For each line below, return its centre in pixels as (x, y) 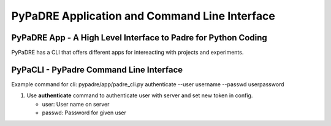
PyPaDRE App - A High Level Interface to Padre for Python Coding (139, 38)
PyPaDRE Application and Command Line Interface (143, 16)
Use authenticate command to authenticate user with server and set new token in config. (140, 95)
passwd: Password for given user (84, 113)
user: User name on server (76, 104)
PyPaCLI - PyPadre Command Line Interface (97, 69)
